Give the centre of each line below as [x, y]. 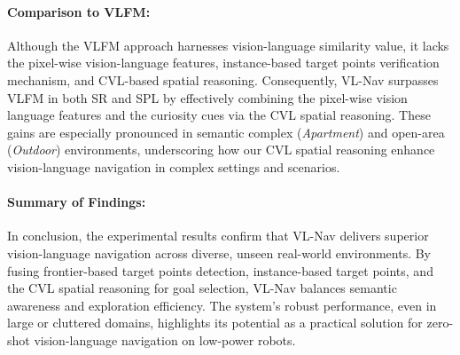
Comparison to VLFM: [79, 11]
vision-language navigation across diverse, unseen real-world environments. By [219, 252]
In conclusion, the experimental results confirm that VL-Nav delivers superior [218, 236]
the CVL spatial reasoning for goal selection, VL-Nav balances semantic [202, 288]
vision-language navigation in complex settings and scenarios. [174, 166]
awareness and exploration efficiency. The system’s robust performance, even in [222, 305]
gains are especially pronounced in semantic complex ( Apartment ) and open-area [226, 132]
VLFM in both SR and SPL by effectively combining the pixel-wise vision [207, 97]
